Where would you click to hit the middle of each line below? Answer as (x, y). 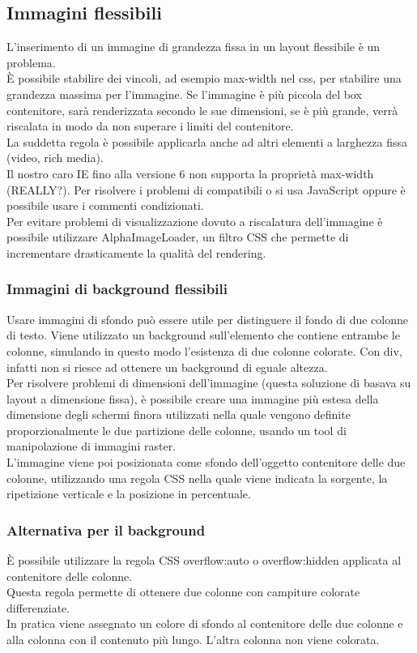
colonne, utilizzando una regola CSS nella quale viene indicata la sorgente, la (197, 478)
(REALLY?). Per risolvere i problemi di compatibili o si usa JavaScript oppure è (206, 189)
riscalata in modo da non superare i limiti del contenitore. (150, 126)
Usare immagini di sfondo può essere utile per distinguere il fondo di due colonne (208, 319)
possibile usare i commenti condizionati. (105, 205)
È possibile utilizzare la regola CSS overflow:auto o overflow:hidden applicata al (204, 560)
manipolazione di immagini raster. (91, 446)
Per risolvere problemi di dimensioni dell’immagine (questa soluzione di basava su (209, 383)
